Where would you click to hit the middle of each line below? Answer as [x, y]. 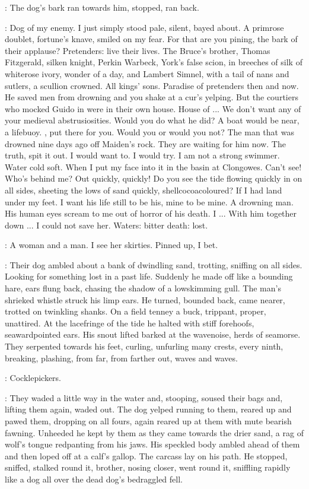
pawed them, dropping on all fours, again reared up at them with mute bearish [148, 421]
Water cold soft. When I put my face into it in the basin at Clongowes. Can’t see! [153, 166]
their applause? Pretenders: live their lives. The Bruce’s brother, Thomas [138, 50]
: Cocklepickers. [33, 378]
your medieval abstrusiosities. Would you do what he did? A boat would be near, [152, 120]
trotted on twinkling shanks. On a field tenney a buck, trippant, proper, [136, 311]
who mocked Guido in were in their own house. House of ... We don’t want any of [153, 108]
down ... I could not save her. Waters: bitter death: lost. [106, 225]
